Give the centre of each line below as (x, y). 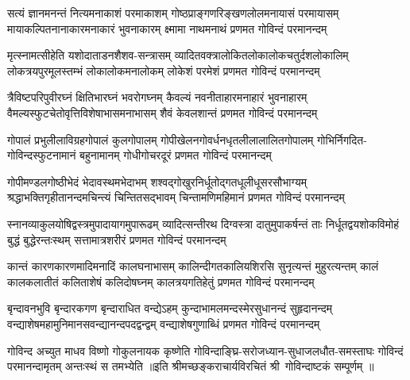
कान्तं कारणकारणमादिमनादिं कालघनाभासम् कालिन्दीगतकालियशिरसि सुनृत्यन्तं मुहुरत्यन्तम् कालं (193, 266)
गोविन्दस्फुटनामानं (42, 155)
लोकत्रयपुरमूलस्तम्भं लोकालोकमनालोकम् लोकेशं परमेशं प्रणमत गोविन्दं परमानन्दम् (164, 70)
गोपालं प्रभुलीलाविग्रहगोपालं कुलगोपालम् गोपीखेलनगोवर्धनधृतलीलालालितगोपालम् (161, 139)
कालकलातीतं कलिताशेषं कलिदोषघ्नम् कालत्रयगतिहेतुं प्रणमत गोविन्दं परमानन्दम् (161, 281)
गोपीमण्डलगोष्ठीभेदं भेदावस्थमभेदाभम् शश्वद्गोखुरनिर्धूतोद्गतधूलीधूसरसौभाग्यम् (157, 181)
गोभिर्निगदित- (342, 139)
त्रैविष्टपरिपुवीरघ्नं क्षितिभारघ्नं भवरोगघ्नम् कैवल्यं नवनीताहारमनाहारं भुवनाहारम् (157, 97)
